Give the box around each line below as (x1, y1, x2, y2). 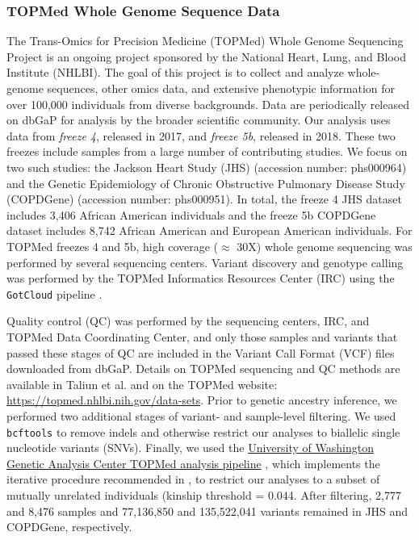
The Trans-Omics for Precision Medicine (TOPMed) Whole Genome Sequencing (6, 32, 404, 49)
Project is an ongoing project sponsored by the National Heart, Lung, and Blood (6, 48, 406, 65)
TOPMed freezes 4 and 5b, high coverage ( (6, 237, 219, 254)
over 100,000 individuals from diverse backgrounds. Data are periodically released (6, 95, 409, 112)
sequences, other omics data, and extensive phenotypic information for (47, 80, 396, 96)
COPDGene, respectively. (6, 518, 132, 535)
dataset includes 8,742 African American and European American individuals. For (6, 222, 413, 239)
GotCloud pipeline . (6, 285, 103, 302)
